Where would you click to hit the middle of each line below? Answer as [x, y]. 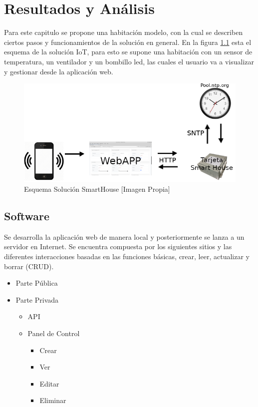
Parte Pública [37, 283]
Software [27, 215]
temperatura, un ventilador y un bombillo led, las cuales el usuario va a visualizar [129, 61]
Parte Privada [37, 299]
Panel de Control [54, 333]
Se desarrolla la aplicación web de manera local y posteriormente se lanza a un [124, 236]
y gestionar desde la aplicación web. [59, 71]
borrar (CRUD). [29, 266]
